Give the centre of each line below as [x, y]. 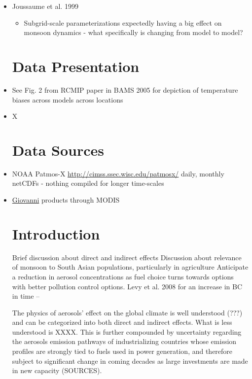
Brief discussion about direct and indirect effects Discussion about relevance [127, 257]
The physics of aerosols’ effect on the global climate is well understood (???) [127, 312]
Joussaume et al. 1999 [45, 6]
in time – [26, 296]
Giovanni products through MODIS [66, 200]
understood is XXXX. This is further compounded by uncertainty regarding [127, 331]
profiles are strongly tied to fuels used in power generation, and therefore [122, 351]
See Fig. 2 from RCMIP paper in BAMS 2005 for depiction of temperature [125, 89]
